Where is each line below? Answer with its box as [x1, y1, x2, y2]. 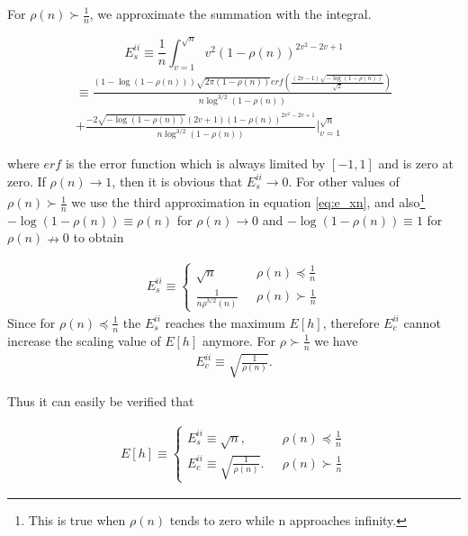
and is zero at [378, 154, 454, 173]
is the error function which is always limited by [65, 154, 326, 173]
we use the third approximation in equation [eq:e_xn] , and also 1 [71, 190, 426, 212]
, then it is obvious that [112, 171, 243, 190]
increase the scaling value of [7, 331, 161, 350]
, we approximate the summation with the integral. [89, 5, 372, 23]
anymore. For [202, 331, 276, 350]
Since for [7, 313, 56, 332]
